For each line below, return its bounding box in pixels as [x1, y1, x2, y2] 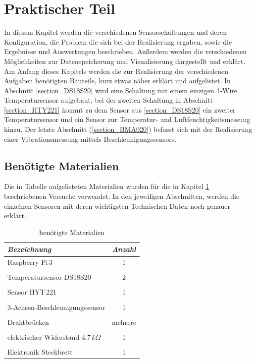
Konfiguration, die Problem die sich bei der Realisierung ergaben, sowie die [4, 36, 232, 47]
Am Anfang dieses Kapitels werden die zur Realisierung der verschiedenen [4, 65, 229, 76]
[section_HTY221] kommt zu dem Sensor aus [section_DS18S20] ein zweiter [4, 104, 236, 115]
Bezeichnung [7, 244, 51, 254]
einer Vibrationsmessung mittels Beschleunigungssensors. [4, 133, 177, 144]
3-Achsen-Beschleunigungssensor [7, 302, 105, 312]
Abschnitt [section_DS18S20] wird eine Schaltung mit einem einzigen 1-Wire [4, 85, 237, 95]
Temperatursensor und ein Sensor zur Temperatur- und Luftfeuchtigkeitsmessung [4, 114, 251, 124]
